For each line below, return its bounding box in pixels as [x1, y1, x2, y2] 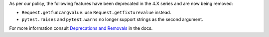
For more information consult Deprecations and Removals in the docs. [9, 25, 153, 31]
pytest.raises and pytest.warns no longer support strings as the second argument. [21, 16, 203, 22]
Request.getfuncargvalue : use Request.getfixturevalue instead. [21, 10, 171, 16]
